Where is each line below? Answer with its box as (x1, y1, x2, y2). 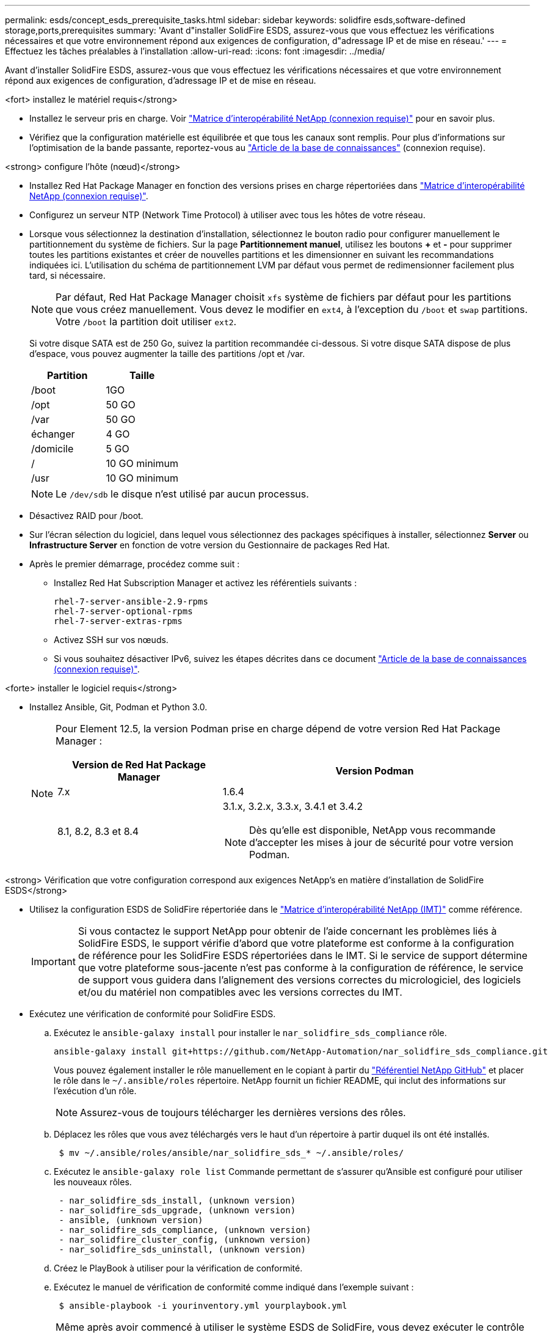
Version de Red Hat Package (71, 759, 206, 771)
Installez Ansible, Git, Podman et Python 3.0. (29, 702, 208, 712)
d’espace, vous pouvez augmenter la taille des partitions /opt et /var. (29, 348, 305, 359)
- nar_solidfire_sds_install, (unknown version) (59, 1196, 296, 1205)
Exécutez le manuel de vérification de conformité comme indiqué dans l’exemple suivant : (54, 1282, 414, 1292)
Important (31, 955, 76, 968)
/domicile (31, 443, 74, 455)
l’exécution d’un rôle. (54, 1086, 137, 1096)
